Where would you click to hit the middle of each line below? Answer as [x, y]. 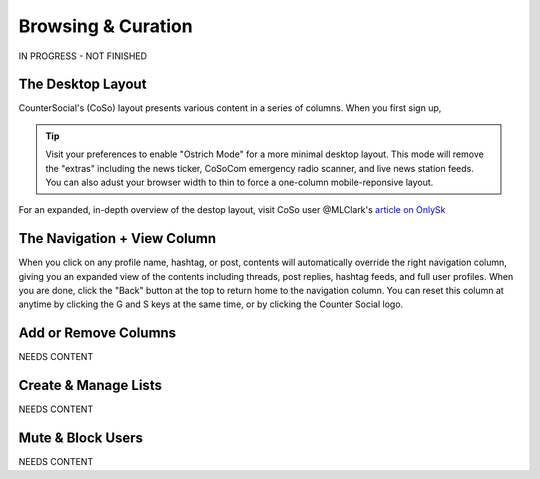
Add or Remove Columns [97, 333]
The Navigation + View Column [117, 238]
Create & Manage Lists [90, 385]
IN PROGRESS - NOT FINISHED [83, 56]
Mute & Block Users [81, 438]
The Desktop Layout [82, 84]
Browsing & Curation [106, 26]
